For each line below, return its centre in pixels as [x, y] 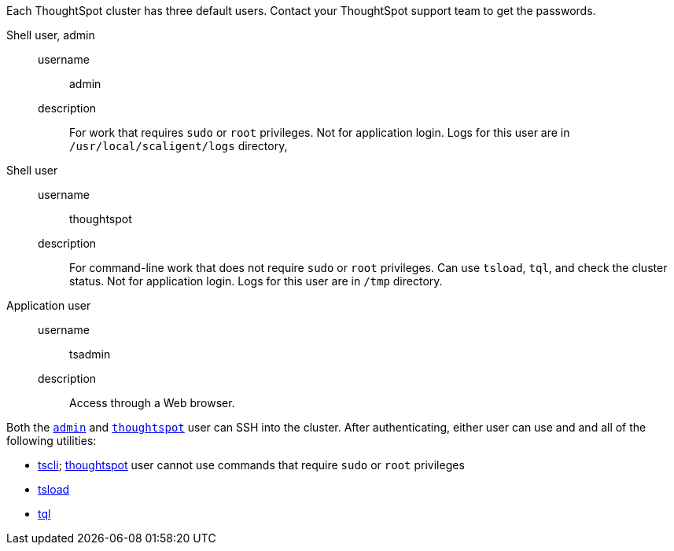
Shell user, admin [51, 35]
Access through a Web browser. [152, 403]
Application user [49, 305]
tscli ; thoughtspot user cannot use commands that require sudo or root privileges [251, 465]
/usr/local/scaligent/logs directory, [179, 146]
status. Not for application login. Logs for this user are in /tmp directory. [256, 281]
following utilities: [52, 441]
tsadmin [90, 354]
